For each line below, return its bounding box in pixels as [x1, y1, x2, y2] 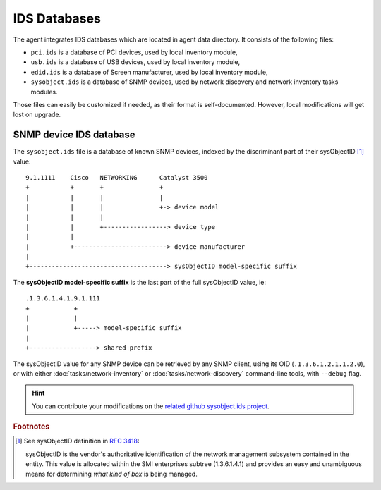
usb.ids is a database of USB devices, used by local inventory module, [30, 58, 240, 66]
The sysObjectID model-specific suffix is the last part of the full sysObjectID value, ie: [13, 278, 267, 286]
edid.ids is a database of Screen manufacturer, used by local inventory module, [30, 68, 268, 76]
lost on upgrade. [13, 110, 61, 119]
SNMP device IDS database [13, 129, 135, 141]
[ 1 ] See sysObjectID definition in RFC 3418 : [15, 437, 140, 446]
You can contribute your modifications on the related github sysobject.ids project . [32, 402, 270, 410]
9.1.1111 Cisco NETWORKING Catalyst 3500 [25, 173, 208, 181]
